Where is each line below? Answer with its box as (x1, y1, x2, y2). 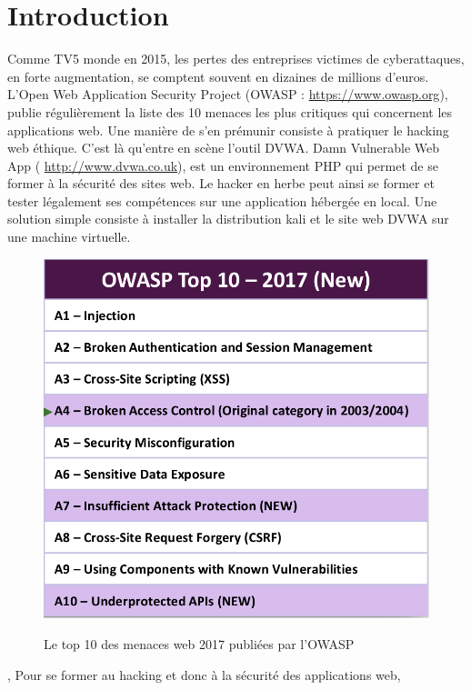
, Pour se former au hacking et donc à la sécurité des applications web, (7, 665, 401, 684)
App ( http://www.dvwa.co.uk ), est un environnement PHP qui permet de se (7, 155, 438, 175)
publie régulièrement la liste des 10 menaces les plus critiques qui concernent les (7, 102, 453, 121)
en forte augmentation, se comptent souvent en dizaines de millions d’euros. (7, 66, 429, 85)
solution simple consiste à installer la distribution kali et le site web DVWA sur (7, 209, 449, 228)
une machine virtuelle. (7, 227, 131, 246)
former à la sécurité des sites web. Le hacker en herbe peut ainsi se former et (7, 174, 435, 193)
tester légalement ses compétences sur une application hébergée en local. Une (7, 191, 437, 210)
